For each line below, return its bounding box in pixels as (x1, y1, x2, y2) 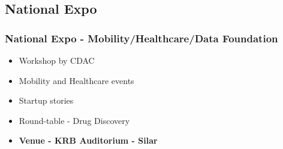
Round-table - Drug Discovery (19, 114, 130, 126)
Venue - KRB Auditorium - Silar (19, 134, 158, 147)
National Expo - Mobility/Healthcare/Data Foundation (5, 30, 278, 45)
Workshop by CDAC (19, 54, 95, 66)
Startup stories (19, 94, 74, 107)
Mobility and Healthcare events (19, 74, 134, 86)
